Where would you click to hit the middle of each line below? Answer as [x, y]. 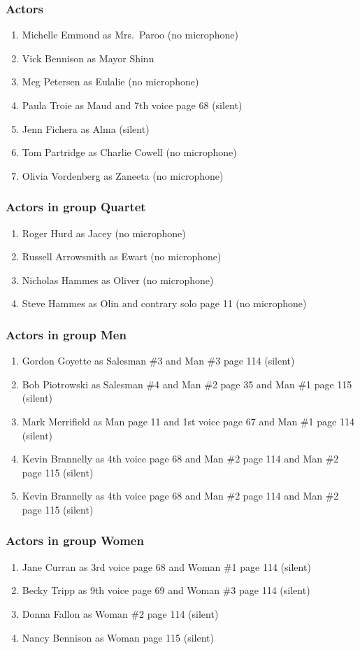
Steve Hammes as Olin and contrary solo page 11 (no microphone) [164, 303]
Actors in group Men [66, 334]
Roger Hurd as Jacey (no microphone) [104, 233]
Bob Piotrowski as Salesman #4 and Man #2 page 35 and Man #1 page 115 [187, 384]
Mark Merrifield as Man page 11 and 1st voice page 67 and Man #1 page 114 [188, 421]
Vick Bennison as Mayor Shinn [88, 58]
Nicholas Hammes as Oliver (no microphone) [118, 280]
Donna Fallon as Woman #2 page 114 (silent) [120, 613]
